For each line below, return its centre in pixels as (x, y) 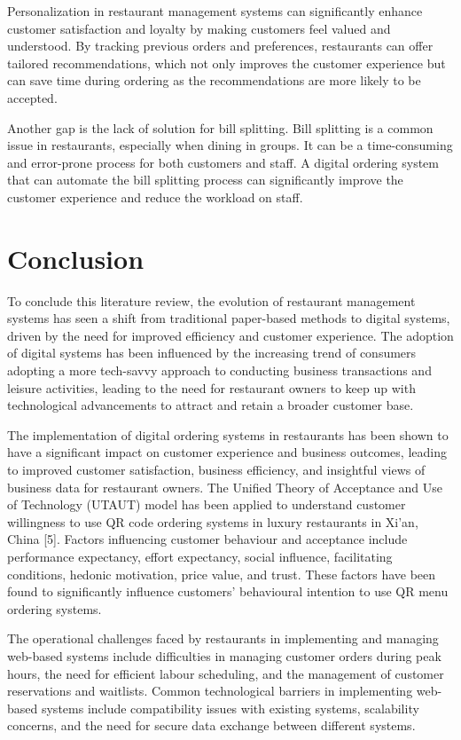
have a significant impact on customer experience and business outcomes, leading (227, 452)
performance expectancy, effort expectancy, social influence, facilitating (200, 556)
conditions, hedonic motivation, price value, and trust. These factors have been (222, 574)
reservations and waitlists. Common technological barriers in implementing (210, 691)
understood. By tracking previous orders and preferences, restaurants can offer (220, 46)
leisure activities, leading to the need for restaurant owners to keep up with (211, 387)
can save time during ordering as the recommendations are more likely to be (214, 80)
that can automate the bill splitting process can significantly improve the (205, 180)
